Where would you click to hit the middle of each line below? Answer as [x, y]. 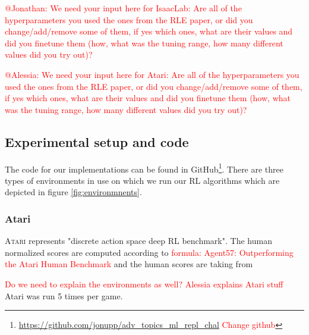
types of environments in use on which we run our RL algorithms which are [142, 180]
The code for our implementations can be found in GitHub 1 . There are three [144, 168]
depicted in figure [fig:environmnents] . [73, 192]
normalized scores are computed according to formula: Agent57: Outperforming [149, 252]
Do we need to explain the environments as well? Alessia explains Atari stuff [144, 284]
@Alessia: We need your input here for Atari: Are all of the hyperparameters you [152, 74]
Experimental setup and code [97, 141]
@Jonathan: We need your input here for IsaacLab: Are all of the [123, 8]
